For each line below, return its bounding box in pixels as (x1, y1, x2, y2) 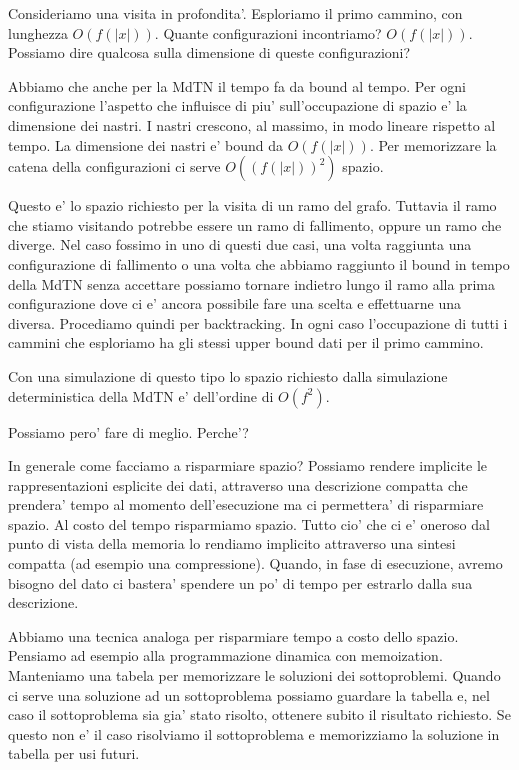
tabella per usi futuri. (8, 743, 140, 764)
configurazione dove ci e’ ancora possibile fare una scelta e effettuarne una (8, 293, 462, 314)
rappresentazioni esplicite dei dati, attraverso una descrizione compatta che (8, 474, 468, 495)
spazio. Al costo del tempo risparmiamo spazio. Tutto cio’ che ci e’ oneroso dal (8, 513, 490, 534)
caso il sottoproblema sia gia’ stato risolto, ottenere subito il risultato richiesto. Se (8, 704, 511, 725)
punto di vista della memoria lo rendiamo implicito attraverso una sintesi (8, 533, 456, 554)
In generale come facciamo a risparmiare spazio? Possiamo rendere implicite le (8, 455, 487, 476)
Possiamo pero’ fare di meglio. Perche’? (8, 421, 249, 442)
